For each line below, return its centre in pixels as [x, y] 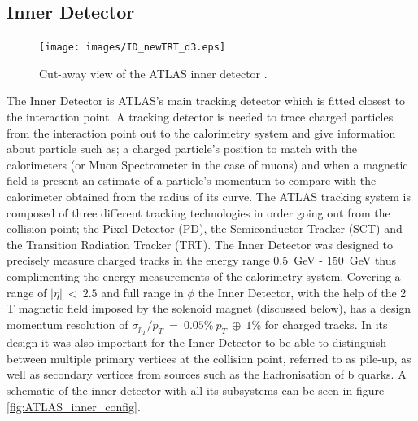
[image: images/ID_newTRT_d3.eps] [133, 48]
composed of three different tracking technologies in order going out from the [198, 212]
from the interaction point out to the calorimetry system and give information [201, 132]
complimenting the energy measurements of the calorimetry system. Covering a [204, 276]
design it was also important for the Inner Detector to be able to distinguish [197, 342]
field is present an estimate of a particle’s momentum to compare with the [192, 180]
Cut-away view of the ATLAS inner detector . [153, 73]
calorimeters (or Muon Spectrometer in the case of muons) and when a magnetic [207, 164]
